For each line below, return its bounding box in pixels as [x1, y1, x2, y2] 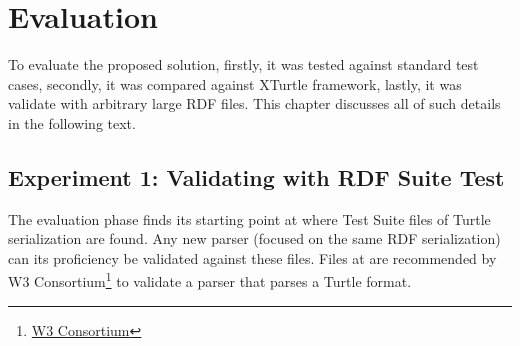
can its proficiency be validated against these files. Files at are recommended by [8, 247, 497, 268]
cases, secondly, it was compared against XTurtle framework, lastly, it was [8, 73, 462, 94]
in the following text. [8, 112, 136, 133]
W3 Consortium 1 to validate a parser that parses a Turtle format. [8, 268, 412, 292]
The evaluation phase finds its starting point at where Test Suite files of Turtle [8, 208, 491, 229]
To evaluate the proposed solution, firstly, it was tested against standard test [8, 54, 479, 75]
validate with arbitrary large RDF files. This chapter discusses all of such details [8, 93, 501, 114]
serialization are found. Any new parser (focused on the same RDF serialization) [8, 228, 501, 249]
